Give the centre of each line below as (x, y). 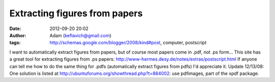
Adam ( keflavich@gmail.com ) (80, 35)
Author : (18, 35)
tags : (15, 43)
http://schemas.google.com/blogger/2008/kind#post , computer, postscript (128, 43)
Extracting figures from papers (76, 13)
